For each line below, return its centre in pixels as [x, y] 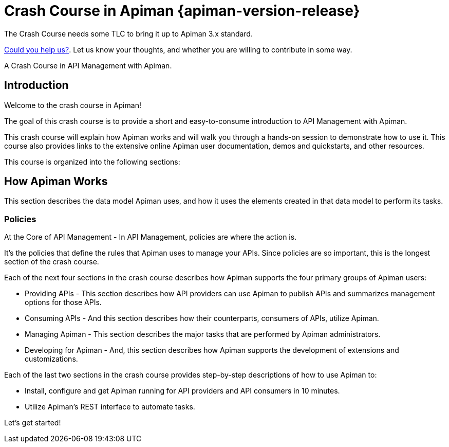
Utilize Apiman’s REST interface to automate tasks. [110, 407]
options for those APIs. [63, 302]
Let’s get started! [33, 423]
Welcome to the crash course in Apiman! [73, 105]
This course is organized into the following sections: [92, 162]
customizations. [51, 359]
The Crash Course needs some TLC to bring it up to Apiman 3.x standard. [128, 33]
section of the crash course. [52, 262]
